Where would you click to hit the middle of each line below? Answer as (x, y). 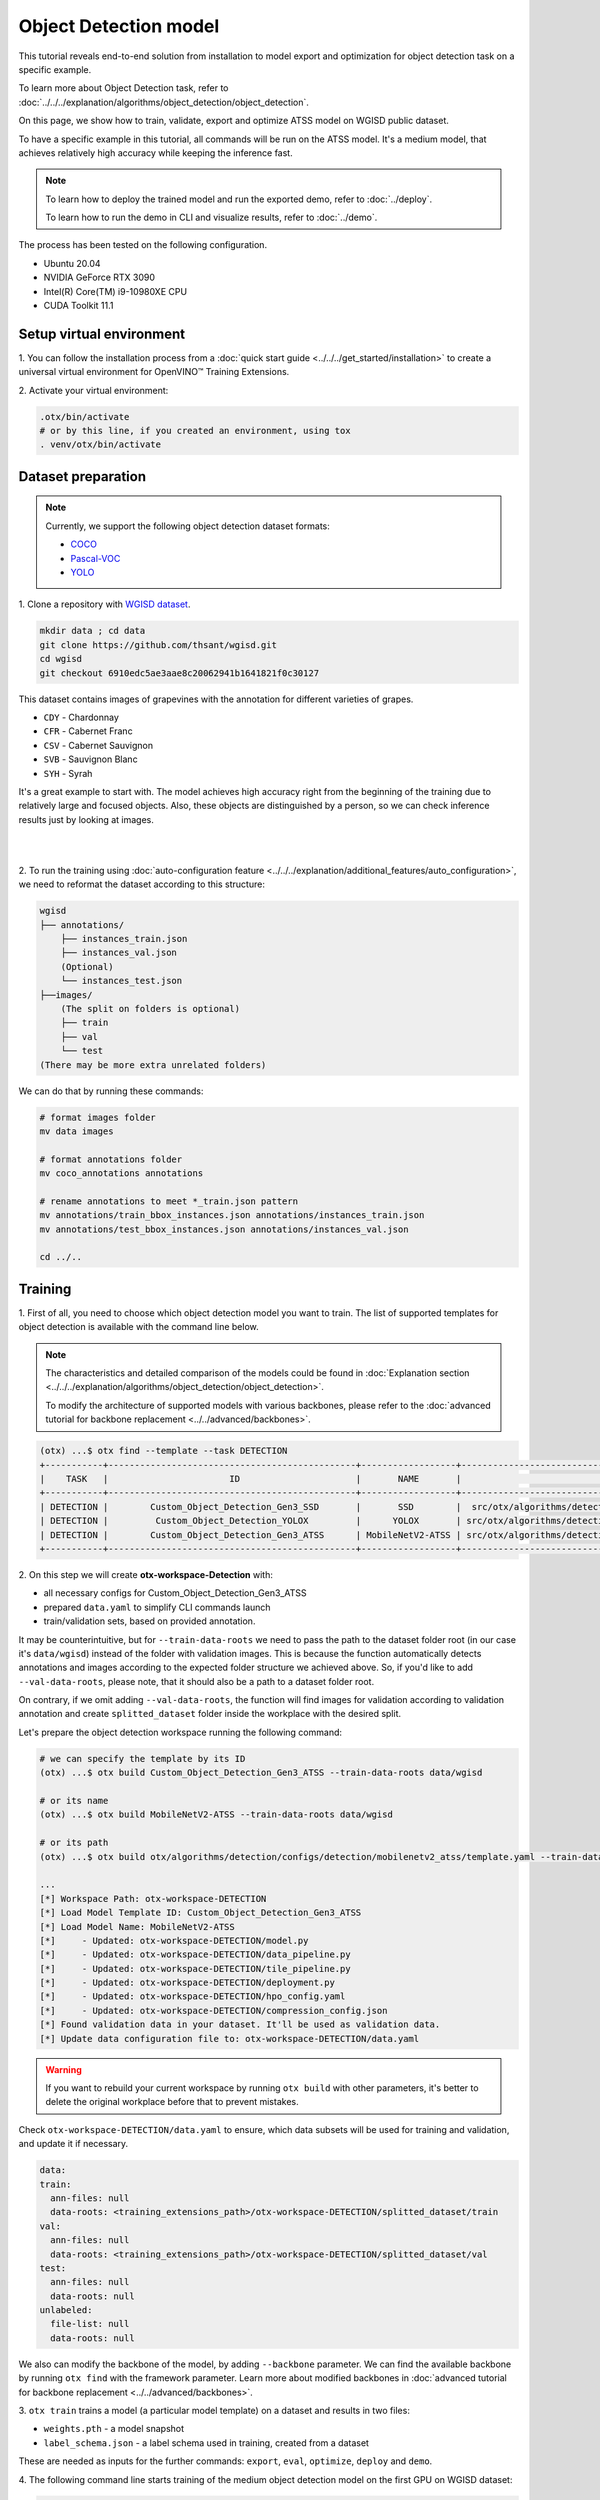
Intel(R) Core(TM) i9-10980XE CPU (115, 291)
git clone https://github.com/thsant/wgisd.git (158, 644)
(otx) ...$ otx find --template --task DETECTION (163, 1451)
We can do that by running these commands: (111, 1091)
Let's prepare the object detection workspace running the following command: (180, 1732)
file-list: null (90, 2324)
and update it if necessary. (73, 2144)
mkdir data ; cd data (92, 631)
